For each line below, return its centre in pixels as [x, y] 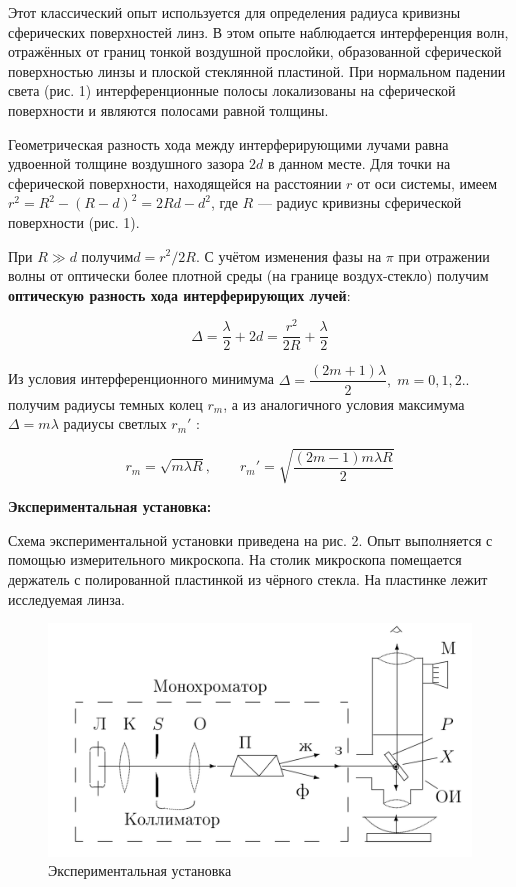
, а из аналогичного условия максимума [344, 403]
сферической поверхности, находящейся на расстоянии [175, 182]
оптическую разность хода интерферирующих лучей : [179, 294]
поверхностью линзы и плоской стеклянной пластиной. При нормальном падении [257, 70]
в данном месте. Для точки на [359, 163]
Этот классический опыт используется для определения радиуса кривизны [234, 12]
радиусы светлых [115, 423]
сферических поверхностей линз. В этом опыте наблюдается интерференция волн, [258, 31]
